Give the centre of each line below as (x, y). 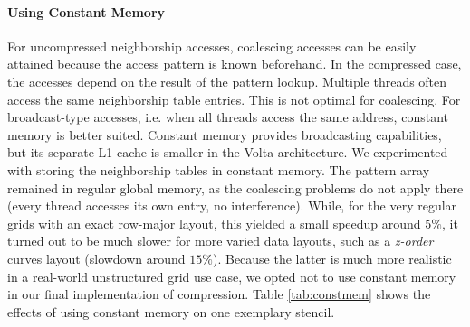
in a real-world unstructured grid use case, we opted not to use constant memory (232, 276)
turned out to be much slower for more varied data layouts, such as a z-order (221, 241)
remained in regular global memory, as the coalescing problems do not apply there (235, 187)
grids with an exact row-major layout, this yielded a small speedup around (214, 223)
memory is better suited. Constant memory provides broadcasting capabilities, (225, 134)
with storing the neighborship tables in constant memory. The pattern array (219, 169)
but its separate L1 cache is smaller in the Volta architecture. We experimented (228, 152)
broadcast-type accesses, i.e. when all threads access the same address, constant (228, 117)
